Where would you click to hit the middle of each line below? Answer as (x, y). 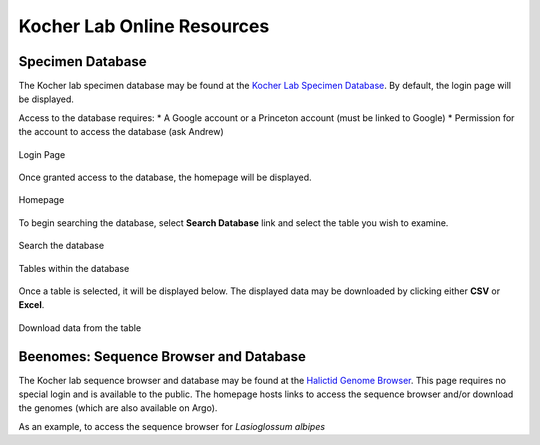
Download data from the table (80, 327)
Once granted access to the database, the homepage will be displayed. (165, 177)
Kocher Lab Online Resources (144, 26)
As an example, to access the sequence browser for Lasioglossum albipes (171, 426)
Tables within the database (74, 268)
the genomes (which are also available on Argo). (118, 408)
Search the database (61, 246)
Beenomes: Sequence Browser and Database (162, 356)
